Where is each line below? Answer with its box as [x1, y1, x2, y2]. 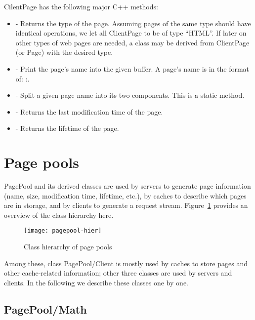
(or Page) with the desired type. [15, 47, 113, 57]
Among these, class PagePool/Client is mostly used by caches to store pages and [4, 258, 248, 268]
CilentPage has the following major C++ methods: [4, 1, 158, 11]
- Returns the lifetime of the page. [15, 123, 119, 133]
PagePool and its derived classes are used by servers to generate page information [4, 181, 251, 191]
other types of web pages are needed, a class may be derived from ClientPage [15, 37, 250, 47]
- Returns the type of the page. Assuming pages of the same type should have [15, 18, 251, 28]
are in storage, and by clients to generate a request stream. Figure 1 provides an [4, 200, 248, 210]
